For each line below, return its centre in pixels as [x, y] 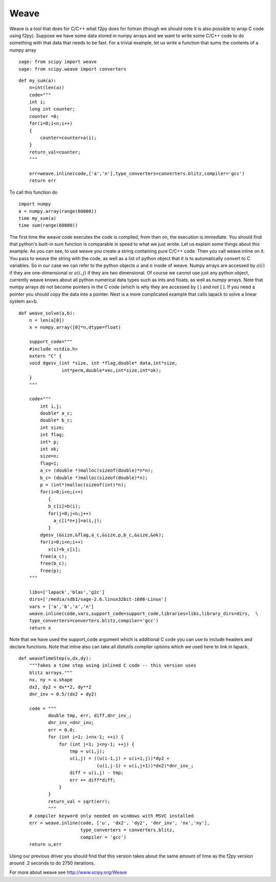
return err [43, 181]
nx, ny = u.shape [51, 680]
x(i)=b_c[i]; [64, 549]
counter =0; [44, 116]
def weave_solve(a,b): [47, 313]
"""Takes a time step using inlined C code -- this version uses [113, 665]
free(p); [51, 571]
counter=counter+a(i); [68, 138]
